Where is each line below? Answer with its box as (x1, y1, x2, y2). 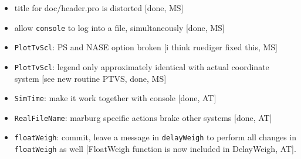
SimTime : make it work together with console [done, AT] (14, 92, 217, 104)
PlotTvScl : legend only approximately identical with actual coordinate (14, 60, 269, 72)
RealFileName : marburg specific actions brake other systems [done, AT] (14, 111, 272, 123)
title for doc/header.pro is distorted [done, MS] (14, 2, 184, 13)
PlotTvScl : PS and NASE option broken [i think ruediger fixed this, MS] (14, 41, 278, 53)
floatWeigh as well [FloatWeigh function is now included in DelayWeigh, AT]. (14, 143, 296, 155)
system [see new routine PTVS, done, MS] (14, 72, 167, 84)
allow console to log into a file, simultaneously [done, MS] (14, 21, 225, 33)
